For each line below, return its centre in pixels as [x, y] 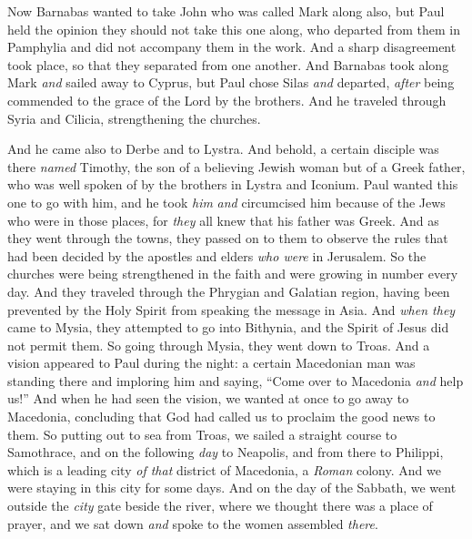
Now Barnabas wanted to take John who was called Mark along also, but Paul [226, 11]
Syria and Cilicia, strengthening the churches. [134, 118]
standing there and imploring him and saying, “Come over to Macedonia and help [236, 380]
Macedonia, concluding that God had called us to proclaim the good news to [221, 417]
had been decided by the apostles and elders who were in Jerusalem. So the [217, 255]
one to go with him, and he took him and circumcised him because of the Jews [226, 202]
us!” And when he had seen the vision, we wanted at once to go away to [208, 398]
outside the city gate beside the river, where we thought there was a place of [220, 506]
